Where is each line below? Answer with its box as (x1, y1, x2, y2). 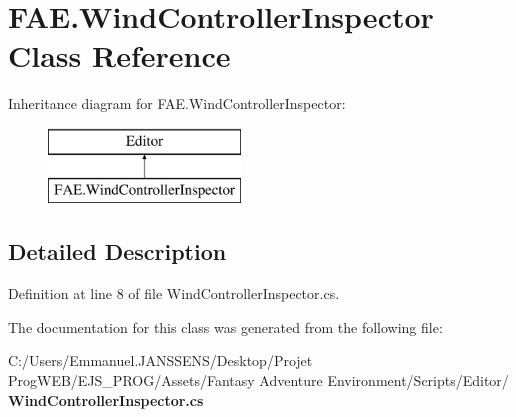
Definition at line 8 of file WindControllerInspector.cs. (8, 283, 340, 304)
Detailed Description (8, 236, 227, 267)
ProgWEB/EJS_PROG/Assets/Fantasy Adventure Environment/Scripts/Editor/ (8, 370, 509, 391)
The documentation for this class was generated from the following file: (8, 316, 443, 337)
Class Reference (8, 35, 231, 76)
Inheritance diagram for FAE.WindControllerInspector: (8, 93, 346, 114)
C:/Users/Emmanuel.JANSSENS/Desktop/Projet (8, 350, 313, 371)
